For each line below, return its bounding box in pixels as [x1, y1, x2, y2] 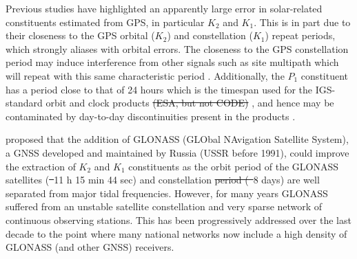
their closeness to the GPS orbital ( [6, 28, 155, 43]
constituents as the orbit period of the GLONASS [128, 159, 339, 173]
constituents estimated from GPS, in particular [6, 14, 205, 29]
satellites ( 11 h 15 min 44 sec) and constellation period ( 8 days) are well [6, 172, 320, 187]
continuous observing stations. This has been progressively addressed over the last [6, 212, 351, 227]
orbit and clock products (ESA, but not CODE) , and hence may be [45, 95, 334, 110]
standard [6, 95, 43, 110]
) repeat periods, [265, 28, 336, 43]
